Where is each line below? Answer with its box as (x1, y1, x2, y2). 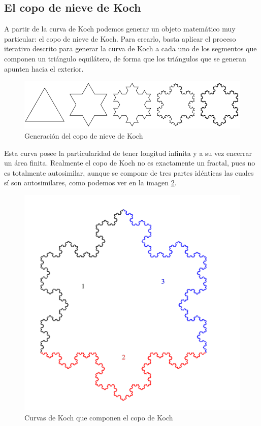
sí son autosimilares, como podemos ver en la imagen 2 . (4, 177, 177, 188)
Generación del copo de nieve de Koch (24, 130, 143, 141)
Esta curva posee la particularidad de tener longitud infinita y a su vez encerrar (4, 147, 252, 158)
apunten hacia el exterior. (4, 63, 84, 74)
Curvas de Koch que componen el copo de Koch (24, 412, 173, 422)
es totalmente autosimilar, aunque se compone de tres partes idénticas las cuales (4, 167, 254, 178)
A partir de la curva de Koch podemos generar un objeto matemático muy (4, 23, 236, 34)
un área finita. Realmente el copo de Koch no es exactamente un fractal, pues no (4, 157, 255, 168)
